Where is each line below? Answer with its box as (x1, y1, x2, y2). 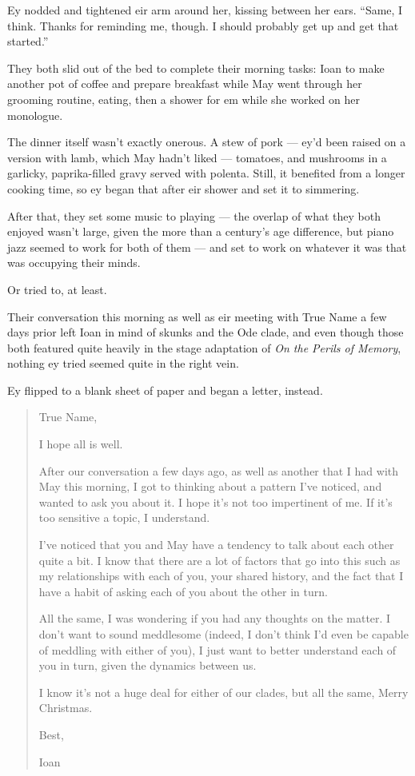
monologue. (7, 106, 63, 123)
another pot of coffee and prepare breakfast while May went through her (7, 75, 362, 92)
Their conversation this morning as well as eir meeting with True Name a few (7, 308, 387, 324)
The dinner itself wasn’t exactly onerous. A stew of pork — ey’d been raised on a (7, 133, 406, 150)
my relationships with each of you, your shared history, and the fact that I (38, 567, 404, 584)
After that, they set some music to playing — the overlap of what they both (7, 207, 381, 224)
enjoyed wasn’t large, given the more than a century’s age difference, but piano (7, 223, 394, 240)
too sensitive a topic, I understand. (38, 509, 210, 526)
